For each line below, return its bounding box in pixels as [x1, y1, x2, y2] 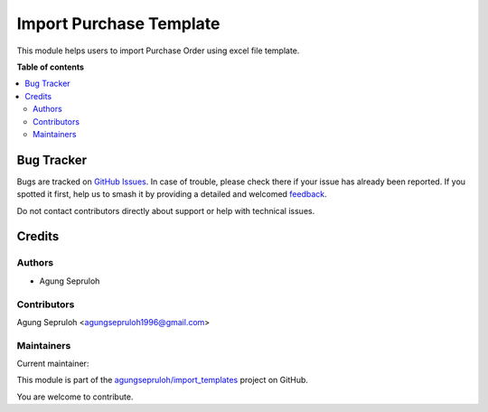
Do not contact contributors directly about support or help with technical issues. [16, 205, 315, 216]
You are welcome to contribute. [16, 391, 134, 402]
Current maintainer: [16, 358, 89, 370]
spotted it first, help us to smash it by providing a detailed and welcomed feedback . [16, 189, 327, 200]
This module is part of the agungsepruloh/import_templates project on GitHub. [16, 375, 309, 386]
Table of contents [16, 61, 85, 72]
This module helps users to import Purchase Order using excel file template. [16, 45, 300, 56]
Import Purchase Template [16, 14, 221, 33]
